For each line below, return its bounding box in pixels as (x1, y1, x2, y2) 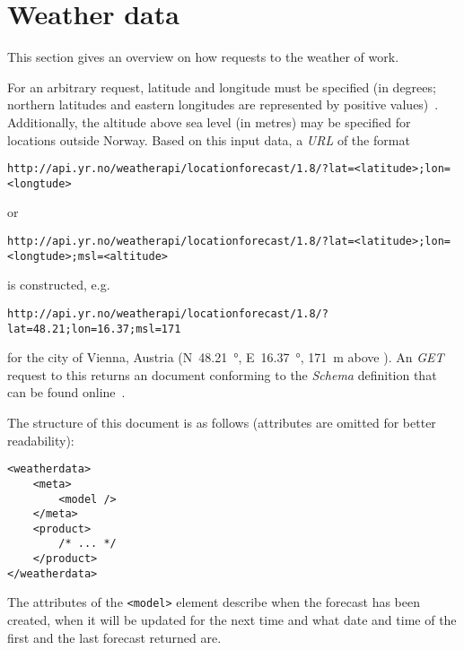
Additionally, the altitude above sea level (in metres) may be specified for (7, 112, 411, 131)
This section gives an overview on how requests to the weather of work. (7, 48, 399, 66)
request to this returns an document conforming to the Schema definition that (7, 365, 437, 384)
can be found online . (7, 383, 126, 402)
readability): (7, 430, 74, 449)
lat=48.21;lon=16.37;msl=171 (7, 322, 181, 335)
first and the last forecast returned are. (7, 628, 222, 646)
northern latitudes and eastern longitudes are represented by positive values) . (7, 95, 439, 114)
